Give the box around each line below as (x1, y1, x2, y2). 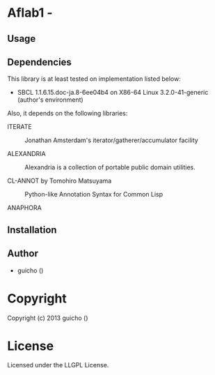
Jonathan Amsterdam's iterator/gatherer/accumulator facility (24, 136, 198, 144)
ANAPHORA (7, 204, 42, 212)
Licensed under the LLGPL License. (7, 361, 109, 369)
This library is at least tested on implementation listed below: (7, 75, 181, 83)
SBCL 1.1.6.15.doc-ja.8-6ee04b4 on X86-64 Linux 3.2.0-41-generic (17, 89, 209, 97)
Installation (7, 224, 57, 236)
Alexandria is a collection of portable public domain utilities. (24, 163, 196, 171)
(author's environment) (17, 95, 83, 104)
